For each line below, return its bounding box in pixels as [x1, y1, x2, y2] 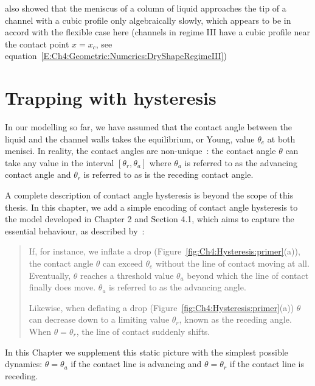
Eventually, [29, 268, 71, 281]
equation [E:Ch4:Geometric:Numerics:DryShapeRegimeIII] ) [5, 49, 227, 62]
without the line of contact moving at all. [156, 257, 310, 270]
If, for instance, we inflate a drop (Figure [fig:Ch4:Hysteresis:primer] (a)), [29, 245, 300, 258]
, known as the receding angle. [179, 313, 292, 326]
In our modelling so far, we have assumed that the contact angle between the [5, 121, 292, 133]
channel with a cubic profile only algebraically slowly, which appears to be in [5, 13, 291, 26]
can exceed [103, 257, 143, 270]
